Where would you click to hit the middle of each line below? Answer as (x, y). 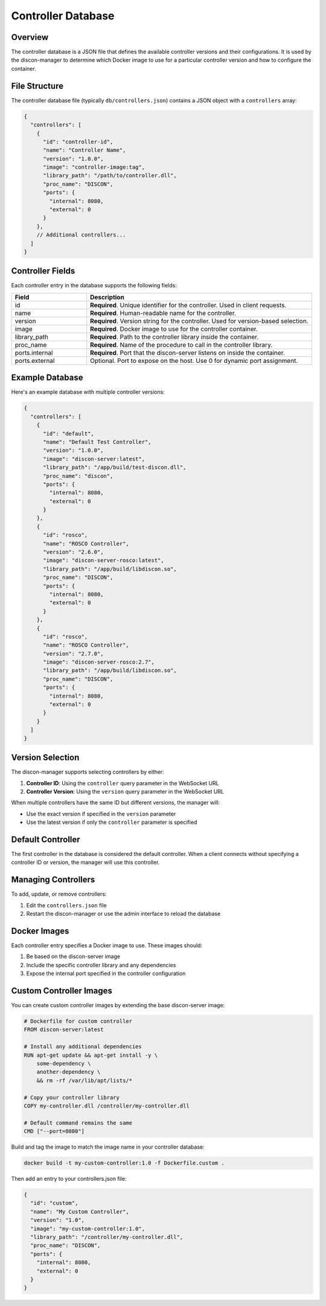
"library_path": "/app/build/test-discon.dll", (115, 468)
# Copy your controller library (72, 1097)
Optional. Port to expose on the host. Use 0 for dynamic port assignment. (194, 361)
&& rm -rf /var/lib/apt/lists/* (85, 1080)
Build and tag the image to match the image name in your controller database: (108, 1147)
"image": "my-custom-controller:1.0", (88, 1229)
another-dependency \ (69, 1072)
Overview (30, 37)
